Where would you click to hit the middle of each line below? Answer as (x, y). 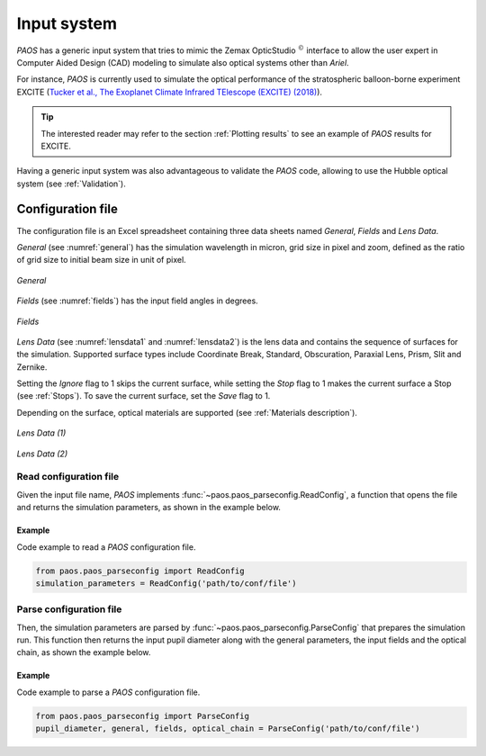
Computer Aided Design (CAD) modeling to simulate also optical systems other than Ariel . (183, 62)
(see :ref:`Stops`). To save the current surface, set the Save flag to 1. (144, 396)
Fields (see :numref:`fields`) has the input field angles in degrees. (137, 301)
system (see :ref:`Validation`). (71, 184)
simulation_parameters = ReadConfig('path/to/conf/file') (166, 583)
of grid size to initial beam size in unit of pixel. (101, 260)
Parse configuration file (69, 609)
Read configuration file (68, 477)
